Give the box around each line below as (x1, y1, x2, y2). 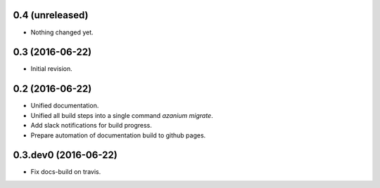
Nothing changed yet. (30, 28, 94, 36)
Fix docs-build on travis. (30, 168, 101, 176)
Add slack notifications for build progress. (30, 121, 153, 130)
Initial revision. (30, 65, 73, 73)
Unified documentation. (30, 102, 99, 110)
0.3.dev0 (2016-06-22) (13, 149, 118, 161)
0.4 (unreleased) (13, 9, 89, 21)
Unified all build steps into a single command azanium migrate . (30, 111, 214, 119)
